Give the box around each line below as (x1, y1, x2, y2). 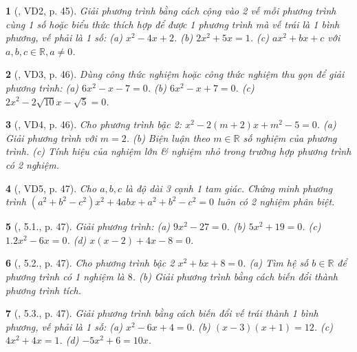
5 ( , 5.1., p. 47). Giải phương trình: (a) (6, 219, 171, 234)
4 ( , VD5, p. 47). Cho (6, 180, 97, 195)
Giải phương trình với (6, 130, 97, 145)
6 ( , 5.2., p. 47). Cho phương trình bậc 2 (6, 256, 175, 270)
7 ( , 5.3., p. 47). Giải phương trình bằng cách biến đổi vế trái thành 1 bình (6, 306, 318, 320)
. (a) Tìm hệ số (243, 256, 309, 270)
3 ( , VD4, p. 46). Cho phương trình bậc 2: (6, 117, 182, 132)
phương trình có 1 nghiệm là (6, 269, 125, 283)
